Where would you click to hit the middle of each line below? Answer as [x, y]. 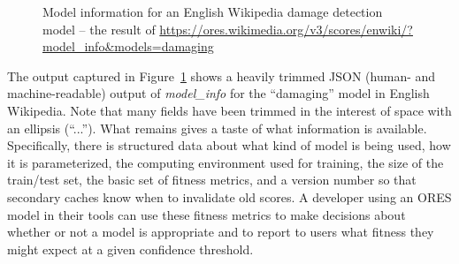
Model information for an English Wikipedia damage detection [213, 11]
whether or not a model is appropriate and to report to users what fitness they [221, 232]
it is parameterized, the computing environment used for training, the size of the [226, 162]
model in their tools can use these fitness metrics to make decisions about [207, 214]
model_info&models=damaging [128, 46]
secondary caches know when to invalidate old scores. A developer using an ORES [229, 196]
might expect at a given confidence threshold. [130, 249]
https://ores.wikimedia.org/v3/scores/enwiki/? [286, 29]
